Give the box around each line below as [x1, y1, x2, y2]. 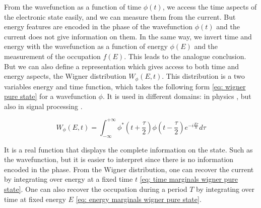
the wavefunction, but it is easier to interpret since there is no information [4, 154, 234, 165]
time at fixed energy [4, 193, 66, 204]
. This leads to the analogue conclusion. [124, 50, 246, 61]
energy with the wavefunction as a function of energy [4, 41, 168, 51]
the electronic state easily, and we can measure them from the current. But [4, 11, 236, 22]
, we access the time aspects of [162, 2, 257, 12]
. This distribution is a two [162, 71, 245, 81]
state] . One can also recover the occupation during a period [4, 184, 187, 194]
